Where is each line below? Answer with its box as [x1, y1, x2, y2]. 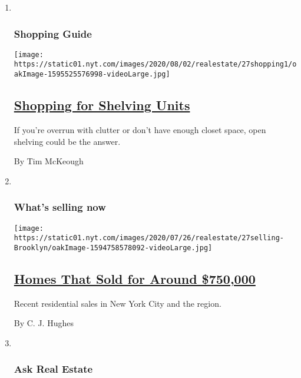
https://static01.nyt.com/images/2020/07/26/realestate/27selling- [14, 234, 284, 243]
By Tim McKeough [14, 155, 84, 167]
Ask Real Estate [14, 362, 93, 376]
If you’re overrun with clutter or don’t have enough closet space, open [14, 123, 266, 135]
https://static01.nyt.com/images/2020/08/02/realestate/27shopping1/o [14, 60, 297, 69]
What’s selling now [14, 200, 106, 214]
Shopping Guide [14, 26, 92, 41]
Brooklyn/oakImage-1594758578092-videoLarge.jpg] [14, 243, 213, 252]
